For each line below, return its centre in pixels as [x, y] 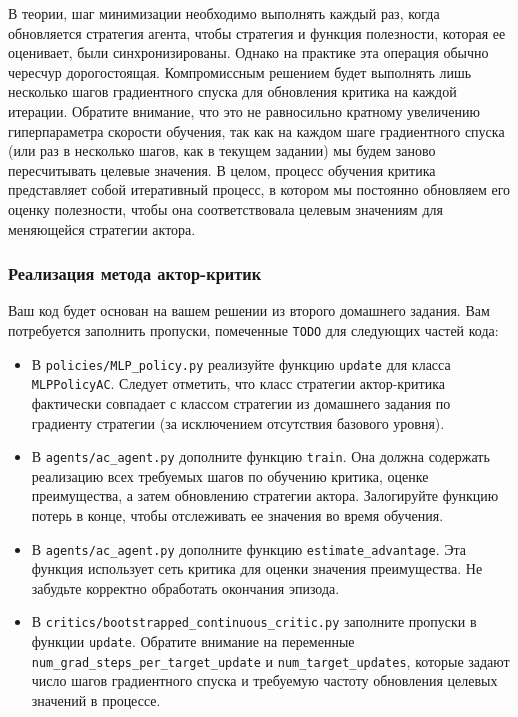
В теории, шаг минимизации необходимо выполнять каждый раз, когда [224, 13]
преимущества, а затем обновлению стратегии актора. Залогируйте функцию [265, 495]
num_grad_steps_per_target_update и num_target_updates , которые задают [270, 660]
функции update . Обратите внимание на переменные [193, 641]
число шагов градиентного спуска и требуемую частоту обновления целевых [264, 680]
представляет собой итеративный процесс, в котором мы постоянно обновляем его [259, 189]
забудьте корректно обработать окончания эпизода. [185, 587]
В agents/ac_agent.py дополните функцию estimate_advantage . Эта [249, 548]
